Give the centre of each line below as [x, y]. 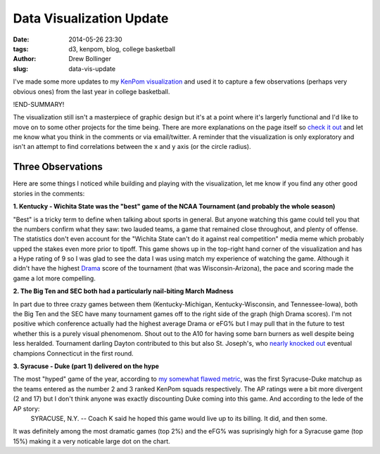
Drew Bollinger [90, 59]
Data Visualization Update [91, 18]
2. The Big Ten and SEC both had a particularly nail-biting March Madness [123, 291]
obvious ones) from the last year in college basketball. [91, 91]
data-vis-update [92, 69]
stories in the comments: [49, 193]
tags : [21, 48]
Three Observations [58, 167]
